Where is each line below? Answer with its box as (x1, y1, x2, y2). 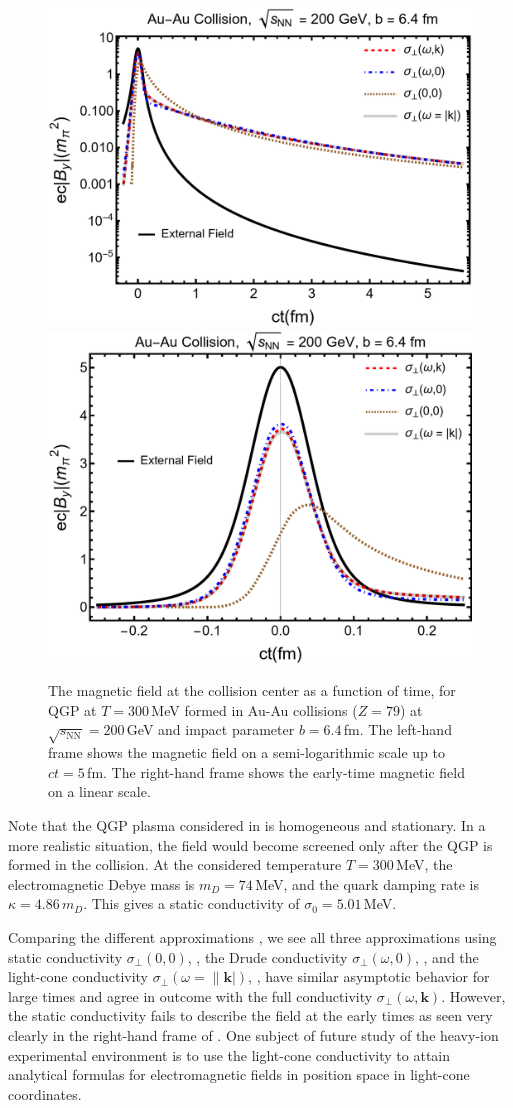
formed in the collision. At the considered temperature (8, 854, 342, 875)
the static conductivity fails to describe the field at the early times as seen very (8, 1005, 493, 1026)
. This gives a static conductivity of (83, 893, 300, 914)
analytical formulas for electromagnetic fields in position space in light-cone (8, 1064, 470, 1085)
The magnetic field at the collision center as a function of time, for (48, 680, 456, 701)
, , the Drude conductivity (187, 946, 348, 967)
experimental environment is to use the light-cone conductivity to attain (8, 1044, 451, 1065)
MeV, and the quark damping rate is (255, 873, 479, 894)
